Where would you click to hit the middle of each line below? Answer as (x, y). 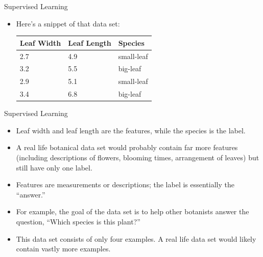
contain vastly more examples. (63, 249)
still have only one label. (54, 167)
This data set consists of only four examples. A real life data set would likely (136, 238)
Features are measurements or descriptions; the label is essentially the (125, 184)
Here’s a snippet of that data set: (68, 23)
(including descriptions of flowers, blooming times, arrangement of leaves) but (138, 157)
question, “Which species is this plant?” (78, 221)
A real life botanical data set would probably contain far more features (127, 147)
